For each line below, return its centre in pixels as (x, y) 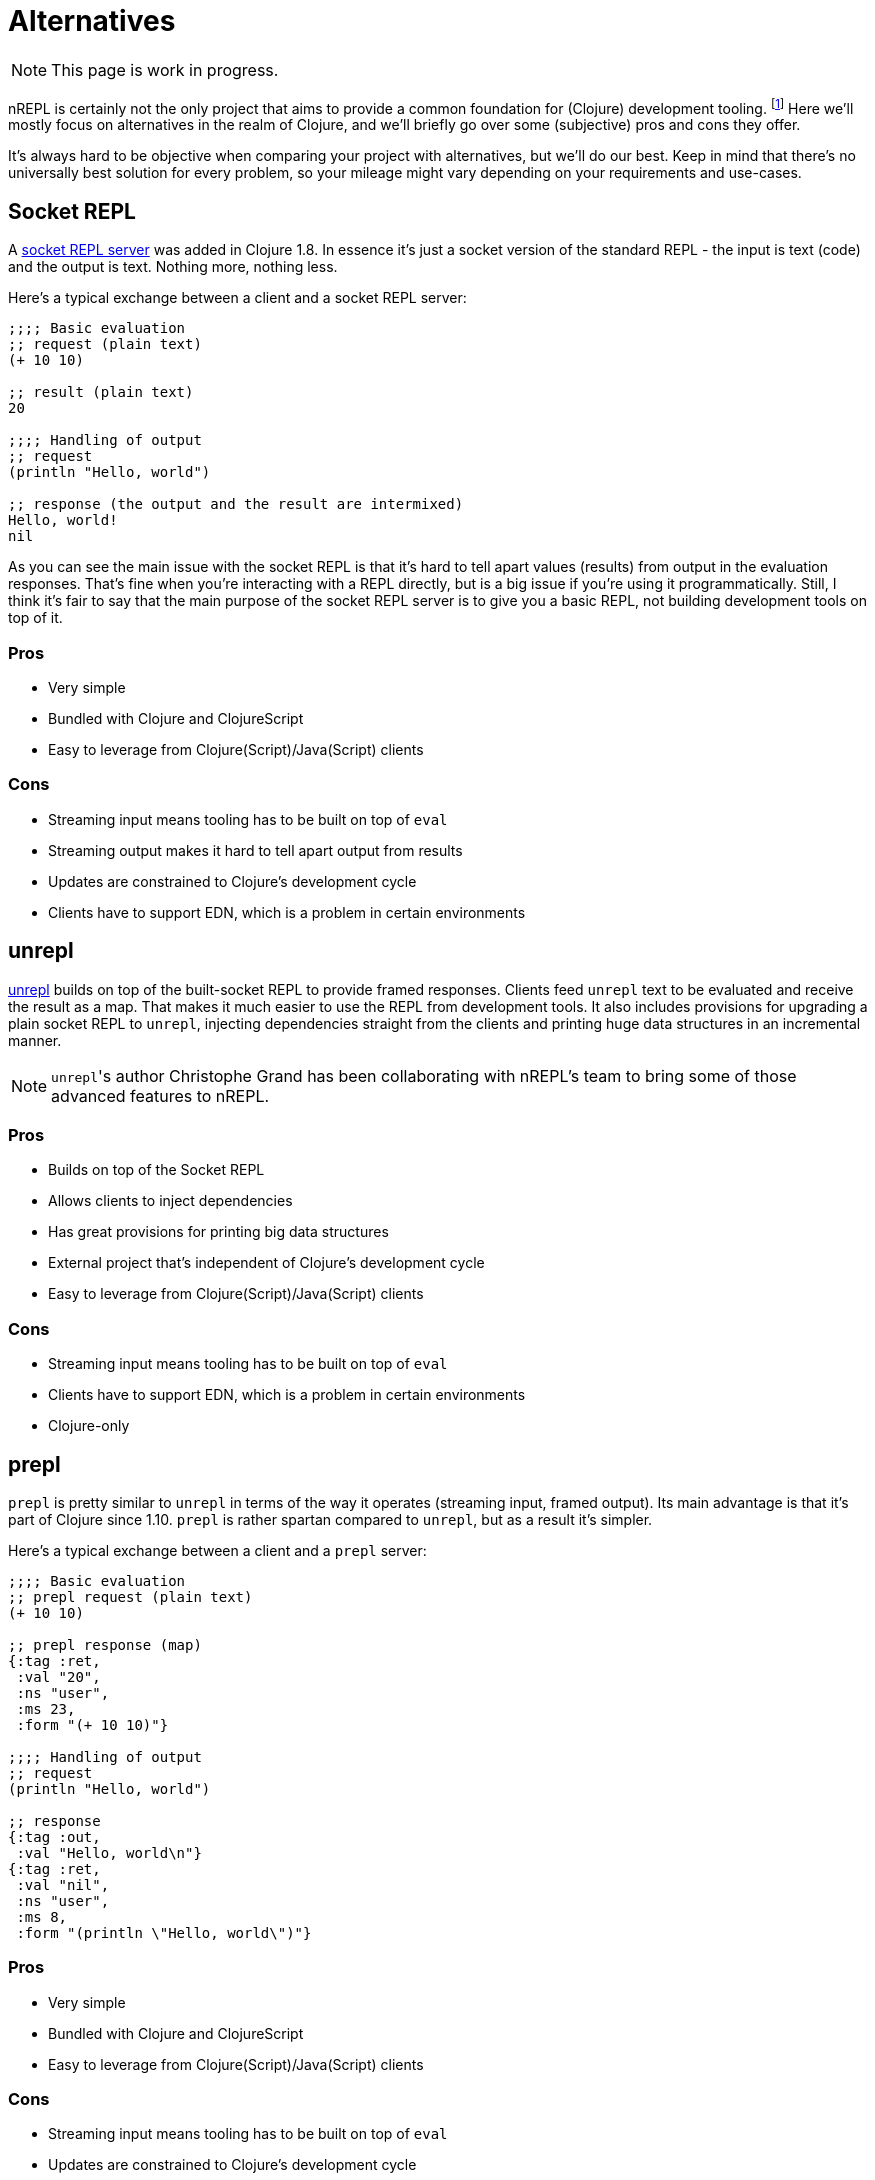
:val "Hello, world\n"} (109, 1852)
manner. (35, 1040)
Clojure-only (89, 1426)
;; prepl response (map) (105, 1644)
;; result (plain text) (101, 392)
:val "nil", (63, 1884)
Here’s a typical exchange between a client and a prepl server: (217, 1550)
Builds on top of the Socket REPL (156, 1170)
